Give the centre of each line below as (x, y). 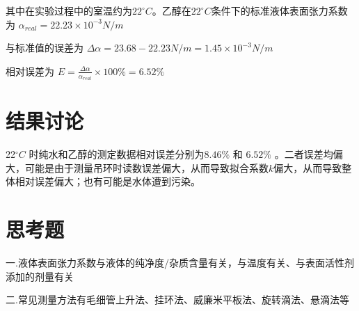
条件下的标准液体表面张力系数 (279, 10)
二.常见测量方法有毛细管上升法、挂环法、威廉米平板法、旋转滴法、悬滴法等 (177, 300)
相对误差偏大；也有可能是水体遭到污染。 (107, 181)
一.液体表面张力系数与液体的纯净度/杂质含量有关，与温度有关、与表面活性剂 (180, 263)
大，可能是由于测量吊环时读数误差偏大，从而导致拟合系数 (137, 167)
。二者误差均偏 (309, 154)
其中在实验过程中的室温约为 (69, 10)
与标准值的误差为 (45, 48)
